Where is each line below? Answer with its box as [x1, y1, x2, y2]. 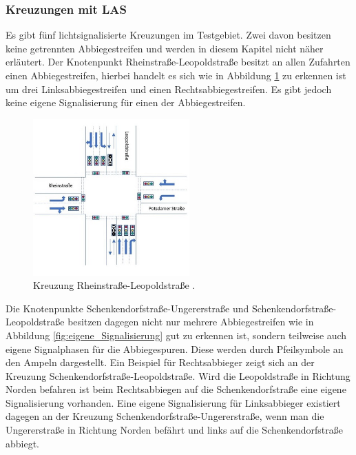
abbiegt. [6, 436, 40, 450]
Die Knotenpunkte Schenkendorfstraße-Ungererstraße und [6, 301, 249, 315]
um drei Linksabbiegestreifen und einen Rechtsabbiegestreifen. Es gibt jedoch [6, 81, 332, 96]
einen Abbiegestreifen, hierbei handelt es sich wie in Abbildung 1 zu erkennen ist [6, 68, 346, 82]
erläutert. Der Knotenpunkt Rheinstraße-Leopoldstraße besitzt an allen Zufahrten [6, 54, 350, 69]
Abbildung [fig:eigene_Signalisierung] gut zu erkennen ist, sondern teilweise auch [6, 327, 347, 342]
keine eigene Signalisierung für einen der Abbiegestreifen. [6, 95, 246, 110]
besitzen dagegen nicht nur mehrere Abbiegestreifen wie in [67, 314, 314, 329]
